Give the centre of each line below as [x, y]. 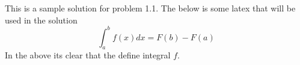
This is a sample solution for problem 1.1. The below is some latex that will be [150, 8]
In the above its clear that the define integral [88, 55]
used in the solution [41, 20]
